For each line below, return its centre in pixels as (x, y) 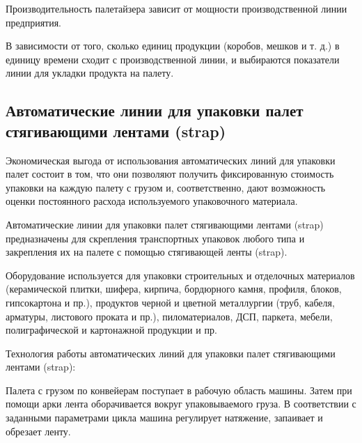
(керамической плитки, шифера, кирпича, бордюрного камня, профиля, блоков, (174, 289)
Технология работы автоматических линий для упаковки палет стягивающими (171, 353)
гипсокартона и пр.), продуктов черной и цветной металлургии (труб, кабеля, (170, 302)
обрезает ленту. (38, 431)
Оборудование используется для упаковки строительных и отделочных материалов (180, 275)
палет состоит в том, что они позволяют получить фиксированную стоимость (170, 174)
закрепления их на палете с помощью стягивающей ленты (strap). (147, 252)
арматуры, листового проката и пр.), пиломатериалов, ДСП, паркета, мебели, (169, 316)
